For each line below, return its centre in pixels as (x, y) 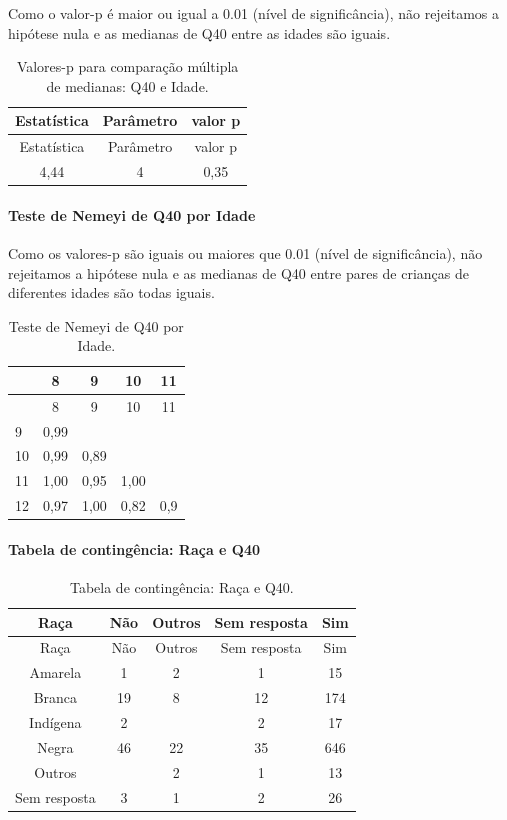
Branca (55, 697)
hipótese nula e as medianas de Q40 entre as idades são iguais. (199, 32)
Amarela (55, 672)
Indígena (55, 722)
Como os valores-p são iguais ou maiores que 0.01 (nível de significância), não (245, 252)
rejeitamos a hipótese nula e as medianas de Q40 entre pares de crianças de (238, 272)
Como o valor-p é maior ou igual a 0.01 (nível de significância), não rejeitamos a (254, 13)
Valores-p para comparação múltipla (127, 66)
